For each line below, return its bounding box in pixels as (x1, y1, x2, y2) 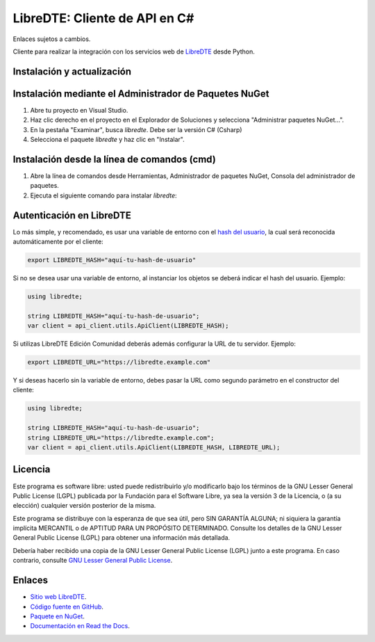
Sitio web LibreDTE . (30, 593, 87, 601)
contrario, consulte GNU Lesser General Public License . (12, 556, 173, 565)
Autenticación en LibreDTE (12, 209, 132, 221)
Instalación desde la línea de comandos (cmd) (12, 153, 217, 165)
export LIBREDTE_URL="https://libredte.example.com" (27, 358, 211, 367)
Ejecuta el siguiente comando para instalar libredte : (30, 191, 177, 200)
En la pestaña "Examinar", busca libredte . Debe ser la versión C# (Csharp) (30, 125, 242, 134)
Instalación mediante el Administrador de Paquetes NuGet (12, 88, 270, 99)
